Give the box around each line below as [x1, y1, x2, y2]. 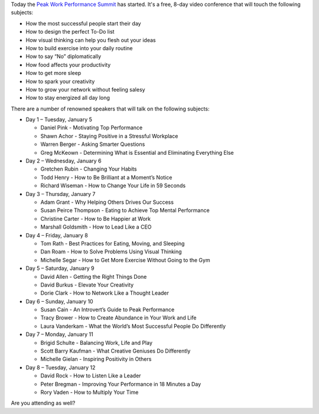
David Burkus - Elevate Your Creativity [40, 281, 134, 288]
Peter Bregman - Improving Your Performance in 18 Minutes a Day [40, 380, 201, 387]
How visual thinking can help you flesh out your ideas [25, 36, 156, 44]
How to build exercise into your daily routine [25, 44, 133, 51]
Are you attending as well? [11, 399, 76, 407]
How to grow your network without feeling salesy [25, 86, 145, 93]
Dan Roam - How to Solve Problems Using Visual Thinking [40, 248, 183, 255]
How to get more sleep [25, 70, 82, 77]
